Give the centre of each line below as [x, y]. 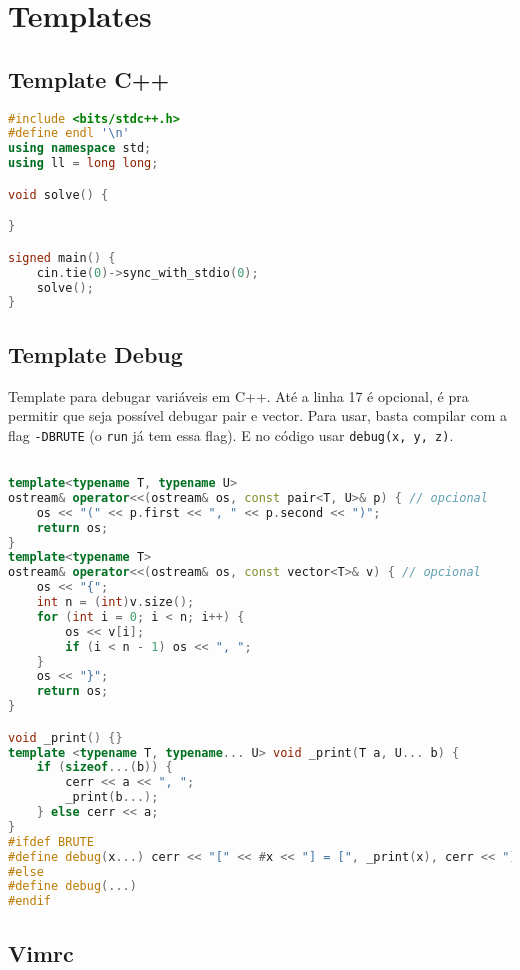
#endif [29, 901]
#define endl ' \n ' [69, 133]
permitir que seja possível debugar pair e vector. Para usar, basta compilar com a [258, 415]
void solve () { [58, 194]
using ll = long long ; [83, 163]
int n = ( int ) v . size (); [115, 602]
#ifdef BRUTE [51, 841]
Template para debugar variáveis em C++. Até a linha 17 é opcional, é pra [238, 395]
